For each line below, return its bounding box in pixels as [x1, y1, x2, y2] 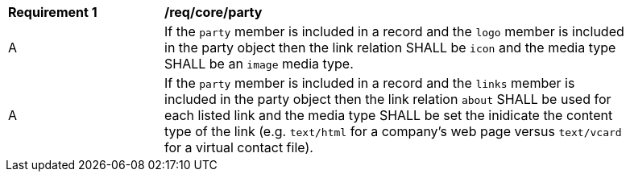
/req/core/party [164, 4, 263, 20]
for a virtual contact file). [164, 139, 313, 155]
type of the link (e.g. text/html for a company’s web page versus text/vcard [164, 123, 622, 139]
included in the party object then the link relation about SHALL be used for [164, 91, 611, 107]
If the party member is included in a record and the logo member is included [164, 23, 624, 39]
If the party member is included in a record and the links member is [164, 75, 575, 91]
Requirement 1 [8, 4, 97, 20]
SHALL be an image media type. [164, 56, 354, 72]
